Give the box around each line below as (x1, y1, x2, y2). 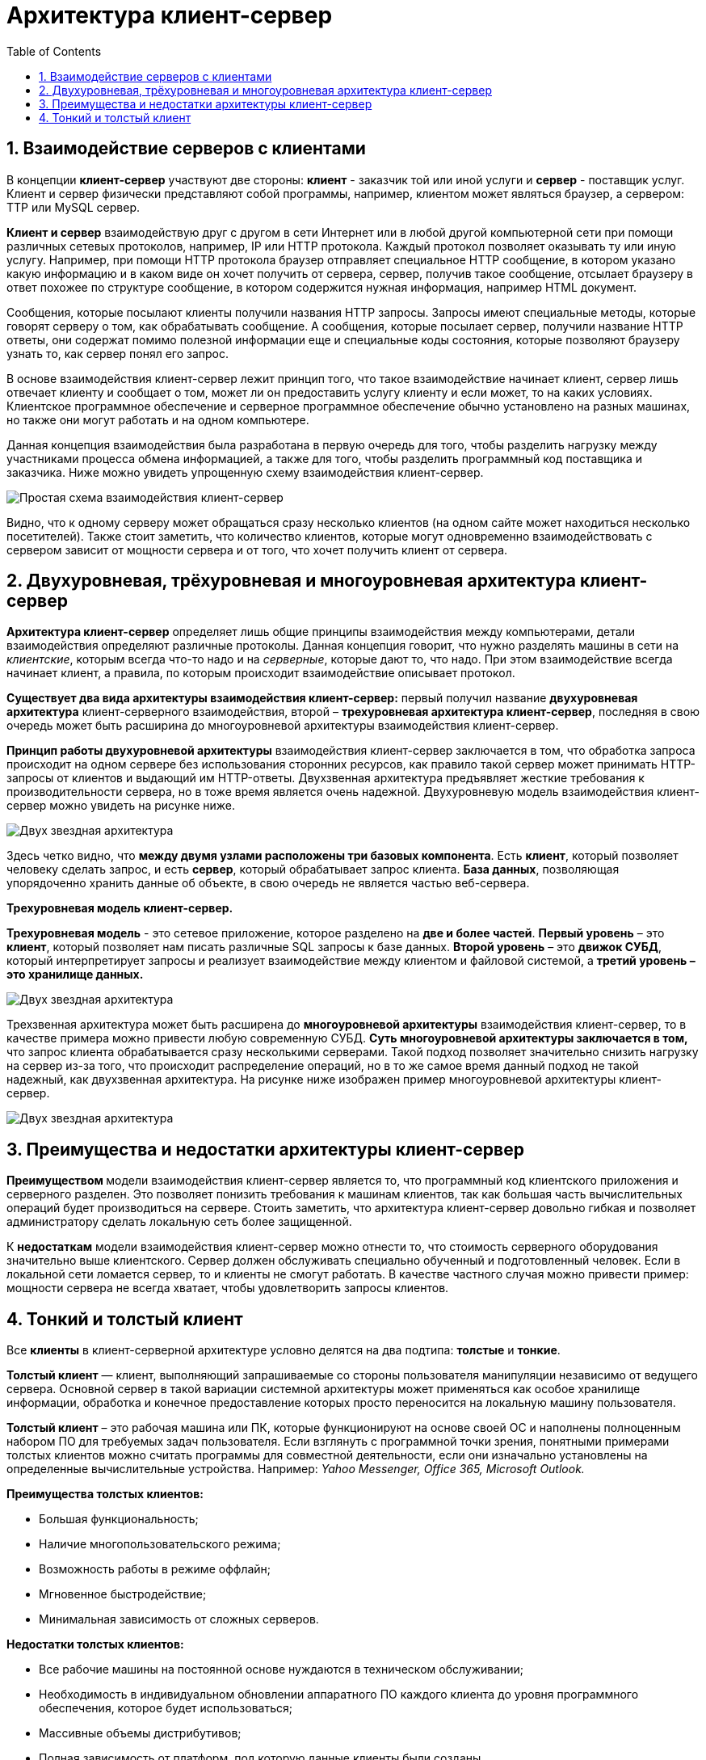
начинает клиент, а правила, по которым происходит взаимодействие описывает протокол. (6, 666, 515, 680)
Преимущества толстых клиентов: (6, 1487, 204, 1501)
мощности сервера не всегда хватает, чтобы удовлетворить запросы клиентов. (6, 1281, 449, 1295)
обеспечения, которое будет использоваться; (39, 1701, 292, 1716)
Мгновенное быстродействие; (39, 1587, 207, 1602)
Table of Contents (6, 44, 102, 58)
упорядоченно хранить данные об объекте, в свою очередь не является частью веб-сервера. (6, 876, 530, 891)
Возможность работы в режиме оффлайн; (39, 1562, 271, 1577)
